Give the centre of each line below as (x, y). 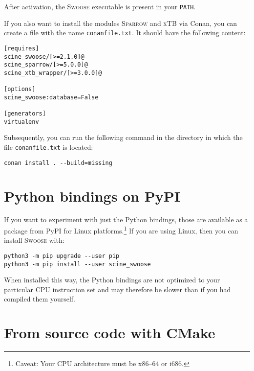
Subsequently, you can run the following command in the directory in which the (123, 137)
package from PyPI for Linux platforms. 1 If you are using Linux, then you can (121, 230)
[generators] (25, 114)
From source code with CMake (110, 333)
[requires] (21, 48)
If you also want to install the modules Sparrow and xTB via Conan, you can (121, 23)
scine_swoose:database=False (51, 97)
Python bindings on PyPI (92, 196)
